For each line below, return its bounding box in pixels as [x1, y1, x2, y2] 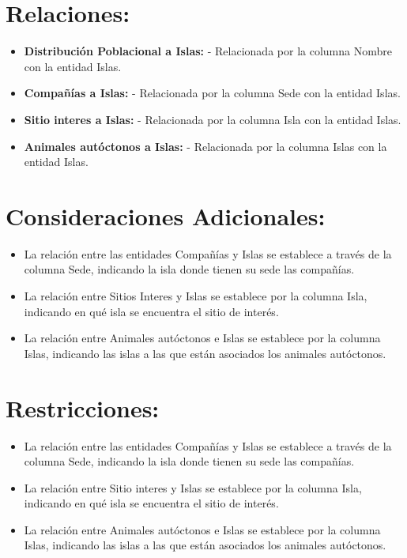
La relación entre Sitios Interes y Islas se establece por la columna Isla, [24, 288, 367, 304]
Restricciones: [6, 391, 160, 424]
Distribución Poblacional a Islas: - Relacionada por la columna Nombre [24, 43, 392, 59]
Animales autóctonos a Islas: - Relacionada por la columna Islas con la [24, 138, 387, 154]
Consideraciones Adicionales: [6, 199, 326, 232]
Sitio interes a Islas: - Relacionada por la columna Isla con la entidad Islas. [24, 111, 401, 127]
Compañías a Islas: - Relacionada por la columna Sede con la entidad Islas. [24, 85, 401, 101]
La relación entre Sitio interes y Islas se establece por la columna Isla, [24, 479, 362, 496]
